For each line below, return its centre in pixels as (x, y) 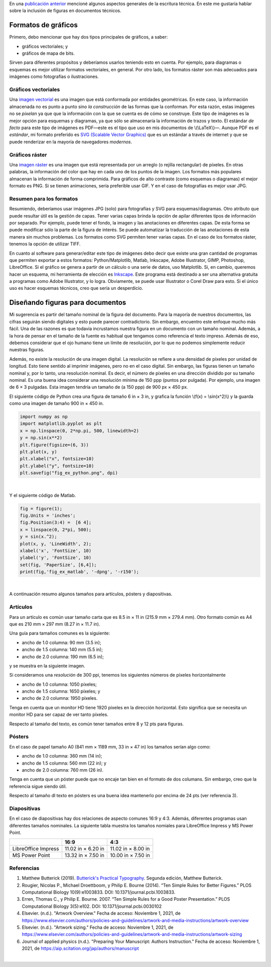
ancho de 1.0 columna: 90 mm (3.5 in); (61, 642)
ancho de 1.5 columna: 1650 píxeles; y (61, 691)
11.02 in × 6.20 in (85, 849)
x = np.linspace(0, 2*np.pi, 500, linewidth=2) (79, 431)
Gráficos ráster (28, 155)
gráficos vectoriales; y (45, 46)
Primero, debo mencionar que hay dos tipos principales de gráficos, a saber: (89, 37)
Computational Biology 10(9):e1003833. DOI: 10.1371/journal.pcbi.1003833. (99, 892)
